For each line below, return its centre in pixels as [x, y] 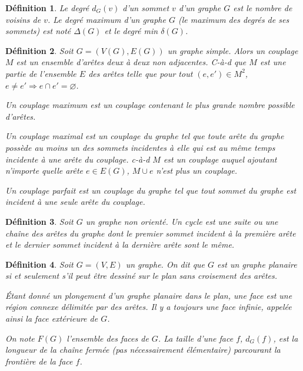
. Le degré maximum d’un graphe [106, 19]
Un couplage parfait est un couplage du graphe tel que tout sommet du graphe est [151, 190]
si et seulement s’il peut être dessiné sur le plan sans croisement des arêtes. [141, 276]
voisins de [23, 19]
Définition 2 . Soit [39, 50]
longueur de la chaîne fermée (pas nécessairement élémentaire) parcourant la [143, 350]
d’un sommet [146, 8]
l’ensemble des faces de [108, 338]
